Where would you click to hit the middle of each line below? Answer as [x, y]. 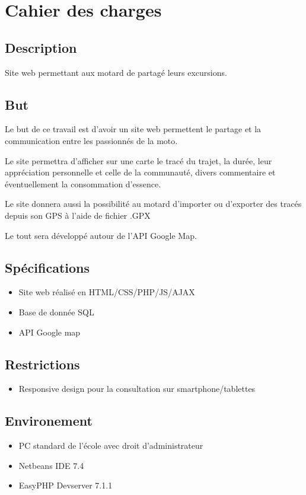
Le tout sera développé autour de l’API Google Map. [101, 235]
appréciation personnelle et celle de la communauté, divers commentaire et [140, 172]
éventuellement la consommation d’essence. [83, 183]
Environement [49, 421]
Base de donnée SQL [56, 312]
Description [41, 47]
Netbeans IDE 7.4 [51, 465]
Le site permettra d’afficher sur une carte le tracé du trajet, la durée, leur [138, 160]
